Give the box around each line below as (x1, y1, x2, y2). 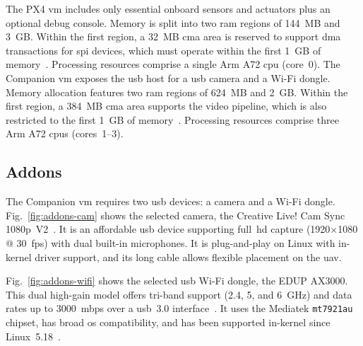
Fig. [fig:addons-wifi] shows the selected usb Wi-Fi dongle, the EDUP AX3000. (6, 273, 348, 288)
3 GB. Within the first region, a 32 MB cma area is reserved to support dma (6, 29, 341, 44)
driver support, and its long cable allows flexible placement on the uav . (35, 249, 342, 264)
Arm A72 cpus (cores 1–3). (6, 126, 124, 141)
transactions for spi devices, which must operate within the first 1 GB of (6, 42, 321, 57)
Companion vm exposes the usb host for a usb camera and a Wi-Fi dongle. (6, 70, 331, 85)
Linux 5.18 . (6, 328, 61, 343)
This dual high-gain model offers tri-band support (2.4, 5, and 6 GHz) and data (6, 287, 352, 301)
